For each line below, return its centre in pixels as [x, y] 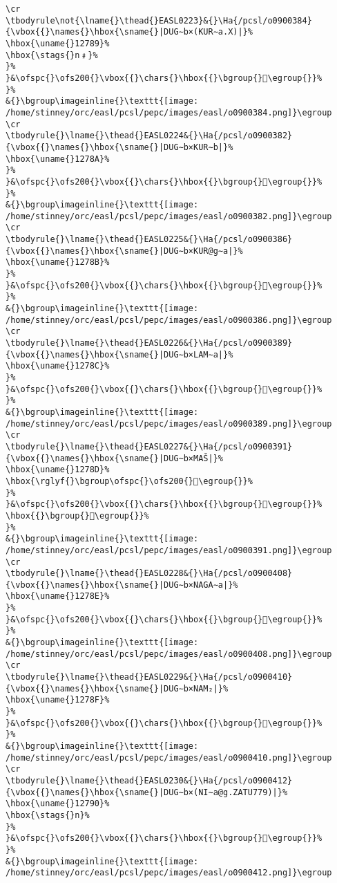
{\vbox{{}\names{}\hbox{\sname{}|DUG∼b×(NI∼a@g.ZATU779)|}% [147, 792]
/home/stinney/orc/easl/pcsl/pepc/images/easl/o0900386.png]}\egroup [169, 320]
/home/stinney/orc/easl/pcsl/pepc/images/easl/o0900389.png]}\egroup [169, 424]
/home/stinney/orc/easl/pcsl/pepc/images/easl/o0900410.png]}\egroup [169, 757]
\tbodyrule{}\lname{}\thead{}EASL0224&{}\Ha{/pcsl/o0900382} [149, 136]
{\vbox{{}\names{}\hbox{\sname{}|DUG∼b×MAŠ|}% [114, 458]
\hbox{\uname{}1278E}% [58, 596]
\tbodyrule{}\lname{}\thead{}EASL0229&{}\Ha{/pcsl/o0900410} [149, 677]
